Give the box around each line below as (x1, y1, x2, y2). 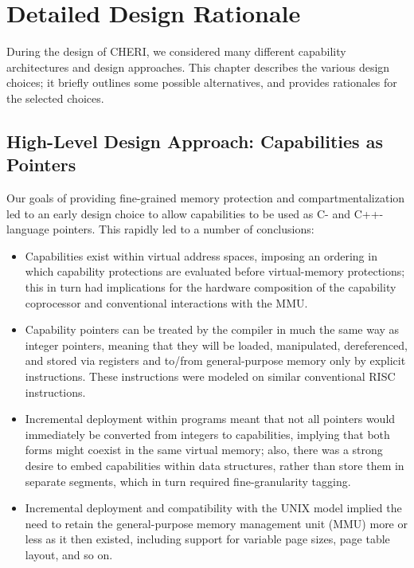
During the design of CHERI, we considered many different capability (6, 43, 346, 60)
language (6, 221, 49, 237)
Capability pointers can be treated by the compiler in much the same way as (25, 321, 400, 338)
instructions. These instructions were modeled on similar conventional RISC (25, 368, 396, 385)
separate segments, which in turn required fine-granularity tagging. (25, 472, 351, 489)
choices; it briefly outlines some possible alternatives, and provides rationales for (6, 74, 397, 91)
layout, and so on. (25, 546, 113, 562)
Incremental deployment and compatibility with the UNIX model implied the (25, 499, 402, 516)
